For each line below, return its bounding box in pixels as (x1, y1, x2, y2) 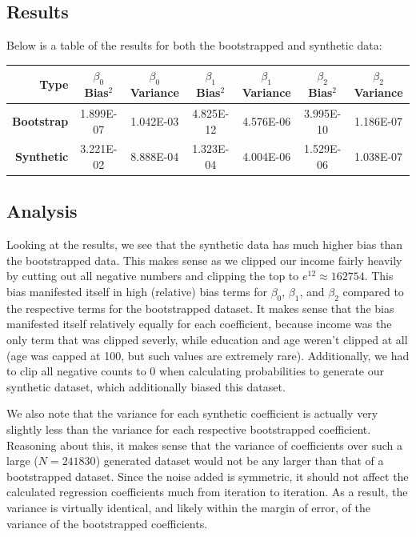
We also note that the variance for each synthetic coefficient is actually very (6, 405, 378, 422)
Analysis (6, 198, 78, 223)
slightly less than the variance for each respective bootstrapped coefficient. (6, 421, 371, 437)
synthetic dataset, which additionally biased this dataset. (6, 378, 286, 395)
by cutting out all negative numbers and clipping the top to (6, 267, 299, 284)
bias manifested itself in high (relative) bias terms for (6, 283, 268, 300)
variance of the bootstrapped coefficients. (6, 515, 208, 531)
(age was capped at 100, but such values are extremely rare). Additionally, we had (6, 347, 410, 363)
